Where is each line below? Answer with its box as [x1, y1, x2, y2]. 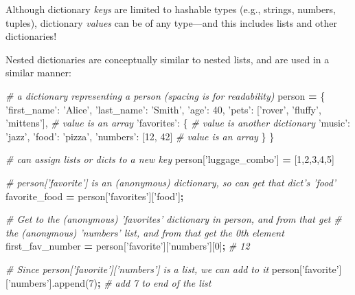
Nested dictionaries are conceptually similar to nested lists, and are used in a [5, 52, 330, 66]
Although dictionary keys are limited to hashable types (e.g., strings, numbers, [5, 2, 336, 16]
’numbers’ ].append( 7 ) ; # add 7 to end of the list [8, 275, 211, 289]
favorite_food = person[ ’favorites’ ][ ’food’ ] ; [5, 188, 184, 203]
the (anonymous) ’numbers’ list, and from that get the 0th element [5, 225, 284, 239]
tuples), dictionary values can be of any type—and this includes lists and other [5, 15, 338, 30]
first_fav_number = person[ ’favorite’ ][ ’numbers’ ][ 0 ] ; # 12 [5, 239, 250, 253]
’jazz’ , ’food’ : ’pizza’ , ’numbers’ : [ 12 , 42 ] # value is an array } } [5, 129, 275, 143]
